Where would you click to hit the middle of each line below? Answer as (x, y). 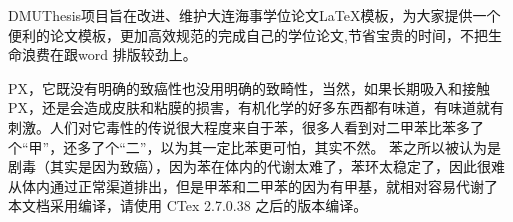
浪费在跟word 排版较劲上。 (109, 54)
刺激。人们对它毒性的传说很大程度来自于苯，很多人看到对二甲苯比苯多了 (246, 126)
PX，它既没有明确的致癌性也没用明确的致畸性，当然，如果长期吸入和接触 (249, 87)
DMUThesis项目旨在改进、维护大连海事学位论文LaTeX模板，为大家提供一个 (254, 15)
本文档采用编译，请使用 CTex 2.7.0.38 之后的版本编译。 (188, 205)
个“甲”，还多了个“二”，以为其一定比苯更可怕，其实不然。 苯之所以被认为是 (255, 146)
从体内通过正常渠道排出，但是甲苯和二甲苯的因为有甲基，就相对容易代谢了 (253, 185)
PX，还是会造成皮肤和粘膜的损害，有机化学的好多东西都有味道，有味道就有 (256, 107)
